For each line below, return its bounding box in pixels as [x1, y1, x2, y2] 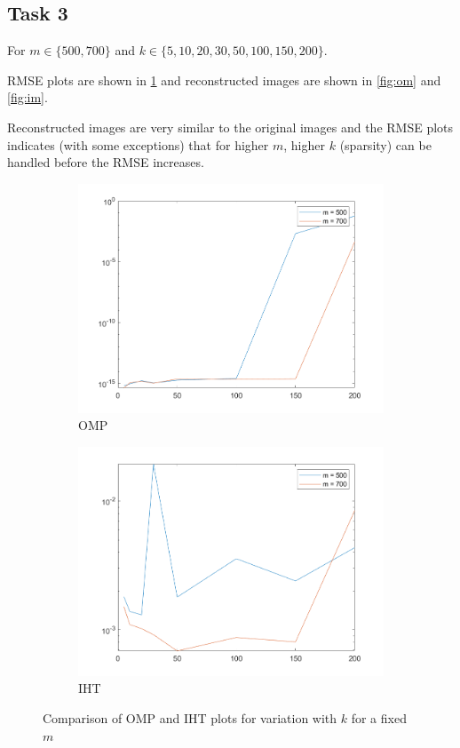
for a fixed [351, 708, 407, 727]
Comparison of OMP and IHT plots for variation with [43, 708, 337, 727]
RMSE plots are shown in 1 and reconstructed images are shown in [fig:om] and [7, 70, 441, 89]
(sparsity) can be [339, 135, 432, 154]
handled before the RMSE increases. [7, 153, 204, 171]
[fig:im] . [7, 88, 48, 107]
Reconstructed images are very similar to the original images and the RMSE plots [7, 117, 454, 136]
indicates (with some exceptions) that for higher [7, 135, 269, 154]
